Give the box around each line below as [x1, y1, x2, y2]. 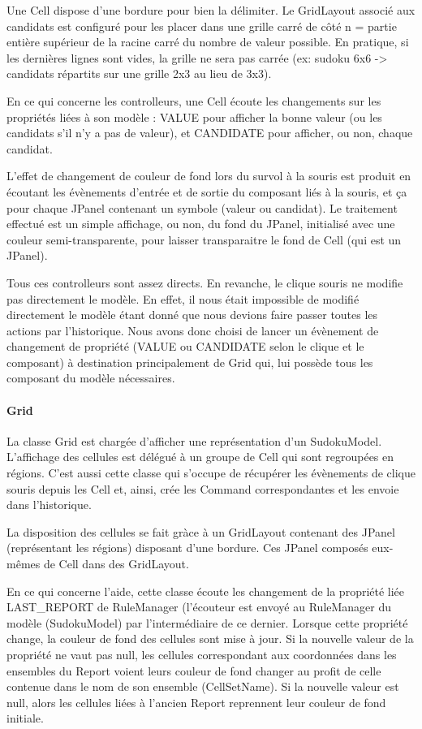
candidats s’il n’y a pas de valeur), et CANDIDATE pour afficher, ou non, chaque [6, 124, 413, 141]
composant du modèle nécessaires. [6, 369, 175, 386]
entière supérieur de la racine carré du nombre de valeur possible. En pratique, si [6, 33, 409, 50]
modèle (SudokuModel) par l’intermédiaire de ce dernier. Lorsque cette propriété [6, 614, 408, 631]
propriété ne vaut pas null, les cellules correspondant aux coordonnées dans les [6, 645, 397, 662]
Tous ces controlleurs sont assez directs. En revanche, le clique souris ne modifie [6, 274, 403, 291]
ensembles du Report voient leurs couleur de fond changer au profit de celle [6, 662, 381, 679]
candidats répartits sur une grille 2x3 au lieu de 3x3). [6, 65, 272, 82]
